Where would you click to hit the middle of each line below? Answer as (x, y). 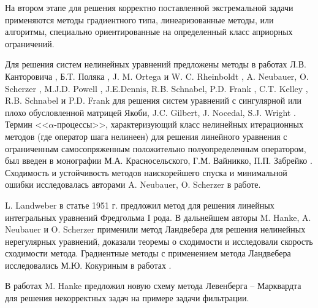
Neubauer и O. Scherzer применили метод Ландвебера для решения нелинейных (155, 229)
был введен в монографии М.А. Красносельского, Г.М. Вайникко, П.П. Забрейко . (159, 160)
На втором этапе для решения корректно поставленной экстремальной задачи (149, 7)
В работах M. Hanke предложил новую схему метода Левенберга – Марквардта (153, 286)
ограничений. (30, 43)
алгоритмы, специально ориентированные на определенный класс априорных (149, 32)
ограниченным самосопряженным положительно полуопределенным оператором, (156, 148)
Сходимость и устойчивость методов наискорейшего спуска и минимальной (146, 172)
